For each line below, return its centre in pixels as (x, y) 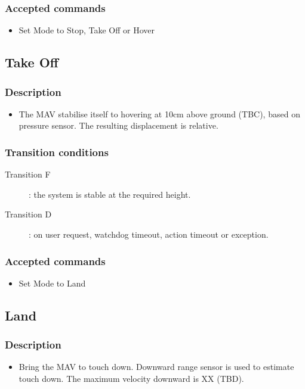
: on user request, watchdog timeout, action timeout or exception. (149, 234)
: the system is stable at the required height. (110, 194)
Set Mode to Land (52, 283)
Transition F (28, 174)
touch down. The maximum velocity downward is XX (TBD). (131, 378)
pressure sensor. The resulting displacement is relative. (118, 125)
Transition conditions (57, 152)
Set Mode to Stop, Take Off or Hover (87, 30)
